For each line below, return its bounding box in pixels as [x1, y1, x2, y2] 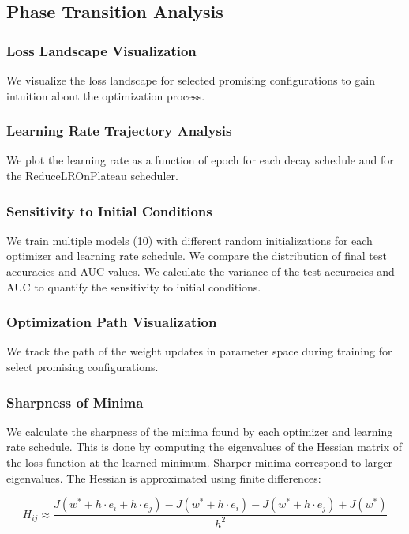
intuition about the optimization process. [6, 87, 205, 103]
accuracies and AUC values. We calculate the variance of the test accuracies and [6, 263, 395, 279]
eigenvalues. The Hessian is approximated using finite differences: [6, 469, 321, 486]
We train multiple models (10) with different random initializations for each [6, 231, 373, 248]
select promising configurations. [6, 359, 159, 374]
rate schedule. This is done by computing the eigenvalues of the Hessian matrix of [6, 438, 403, 455]
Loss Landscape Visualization [6, 40, 197, 60]
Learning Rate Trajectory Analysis [6, 121, 232, 141]
